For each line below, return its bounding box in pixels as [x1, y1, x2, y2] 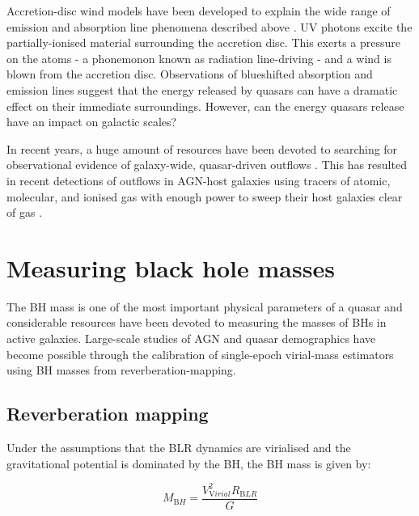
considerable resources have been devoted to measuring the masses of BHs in [6, 314, 387, 331]
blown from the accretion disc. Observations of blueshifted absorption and [6, 66, 373, 82]
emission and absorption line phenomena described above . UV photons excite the [6, 18, 413, 35]
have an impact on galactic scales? [6, 113, 177, 130]
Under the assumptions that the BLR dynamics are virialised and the [6, 439, 351, 456]
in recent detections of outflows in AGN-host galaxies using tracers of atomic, [6, 171, 391, 188]
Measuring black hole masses [6, 251, 335, 284]
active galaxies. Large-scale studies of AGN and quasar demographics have [6, 330, 376, 347]
